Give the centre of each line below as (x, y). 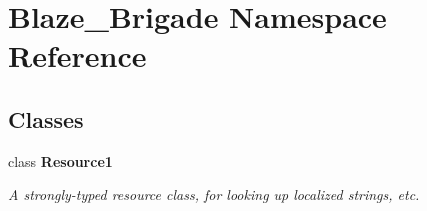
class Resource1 (60, 160)
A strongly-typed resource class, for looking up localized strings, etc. (214, 194)
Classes (46, 118)
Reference (77, 55)
